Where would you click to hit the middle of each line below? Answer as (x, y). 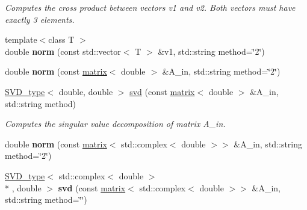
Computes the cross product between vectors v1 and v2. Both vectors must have (150, 7)
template (21, 39)
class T (61, 39)
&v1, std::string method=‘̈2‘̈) (211, 51)
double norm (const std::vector (63, 51)
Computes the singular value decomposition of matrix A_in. (115, 124)
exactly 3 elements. (40, 19)
